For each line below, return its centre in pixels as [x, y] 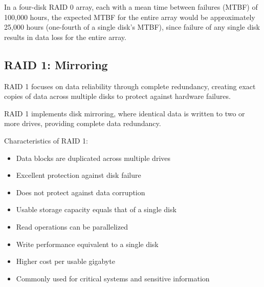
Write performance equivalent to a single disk [87, 244]
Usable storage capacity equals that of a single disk [96, 209]
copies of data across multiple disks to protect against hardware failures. [117, 96]
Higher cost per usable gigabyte [65, 261]
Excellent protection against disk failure [79, 175]
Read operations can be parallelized [72, 226]
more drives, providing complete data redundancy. [83, 123]
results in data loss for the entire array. [65, 37]
